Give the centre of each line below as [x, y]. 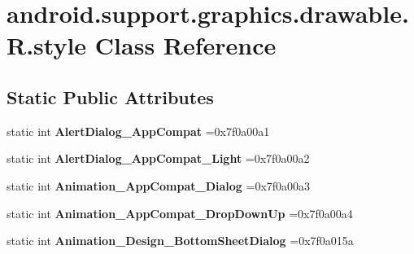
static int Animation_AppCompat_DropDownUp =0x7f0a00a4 [180, 213]
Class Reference [185, 45]
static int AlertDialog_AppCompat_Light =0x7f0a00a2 [158, 158]
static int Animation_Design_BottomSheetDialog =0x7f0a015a [180, 241]
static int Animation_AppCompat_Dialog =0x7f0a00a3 [159, 185]
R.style [47, 45]
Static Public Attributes [110, 96]
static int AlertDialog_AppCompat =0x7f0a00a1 [138, 131]
